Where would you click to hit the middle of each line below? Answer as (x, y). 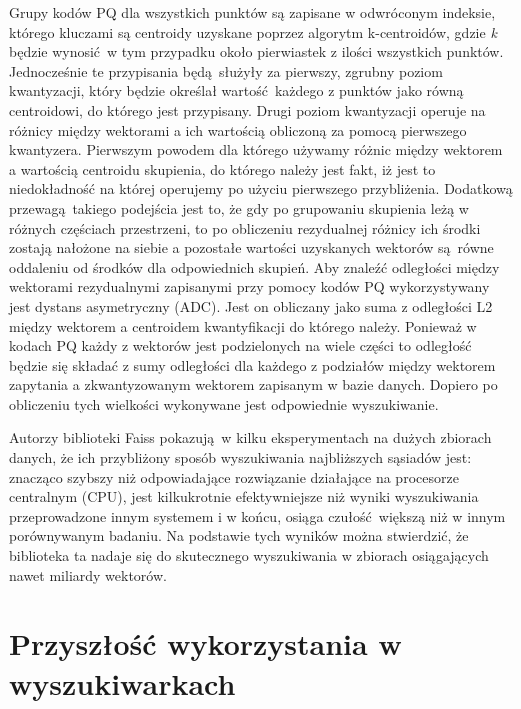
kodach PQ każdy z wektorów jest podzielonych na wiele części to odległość (240, 345)
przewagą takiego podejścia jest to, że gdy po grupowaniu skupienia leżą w (239, 207)
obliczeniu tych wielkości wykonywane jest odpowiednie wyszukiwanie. (224, 403)
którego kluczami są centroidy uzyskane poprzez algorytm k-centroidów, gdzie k (253, 31)
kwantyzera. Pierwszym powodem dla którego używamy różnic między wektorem (256, 149)
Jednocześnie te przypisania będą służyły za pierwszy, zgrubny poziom (226, 70)
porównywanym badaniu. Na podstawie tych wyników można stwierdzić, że (239, 535)
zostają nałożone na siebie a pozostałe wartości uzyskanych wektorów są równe (251, 247)
